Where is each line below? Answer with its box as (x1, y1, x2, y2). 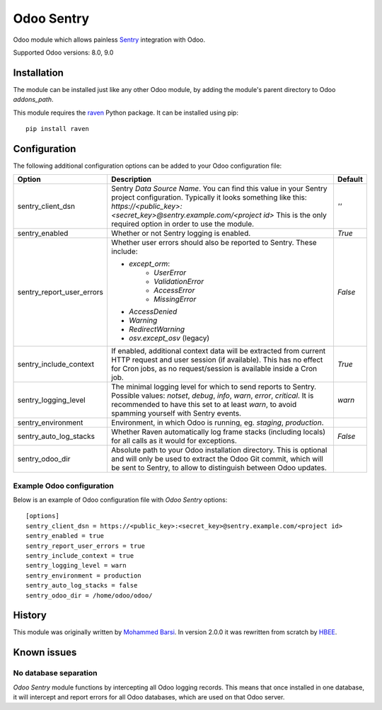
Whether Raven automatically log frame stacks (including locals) (110, 427, 325, 437)
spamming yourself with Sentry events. (110, 408, 242, 418)
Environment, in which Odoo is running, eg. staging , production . (110, 418, 325, 428)
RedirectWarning (128, 324, 185, 334)
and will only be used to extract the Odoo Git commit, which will (110, 454, 323, 464)
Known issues (13, 646, 77, 658)
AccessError (153, 285, 195, 295)
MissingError (153, 294, 197, 304)
